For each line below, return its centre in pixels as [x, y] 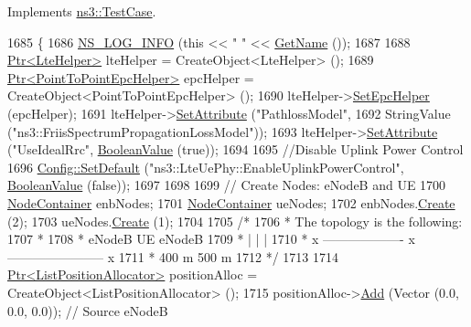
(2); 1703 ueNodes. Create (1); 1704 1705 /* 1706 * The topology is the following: [235, 221]
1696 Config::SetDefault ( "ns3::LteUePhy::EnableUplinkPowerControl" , [206, 167]
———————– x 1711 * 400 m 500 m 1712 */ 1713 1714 [173, 256]
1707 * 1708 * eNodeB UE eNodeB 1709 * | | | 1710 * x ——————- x [211, 239]
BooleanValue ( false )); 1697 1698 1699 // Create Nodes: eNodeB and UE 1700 [227, 185]
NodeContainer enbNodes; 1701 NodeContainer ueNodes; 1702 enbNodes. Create [231, 202]
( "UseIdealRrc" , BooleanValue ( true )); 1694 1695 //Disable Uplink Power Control [235, 149]
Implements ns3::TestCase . [82, 11]
